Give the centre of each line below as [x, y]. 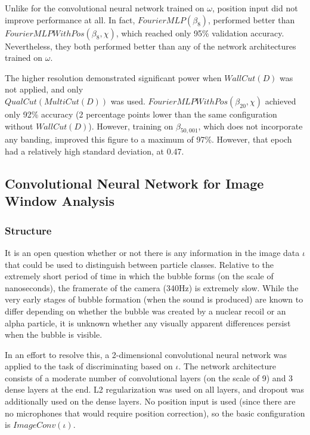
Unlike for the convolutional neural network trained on [105, 8]
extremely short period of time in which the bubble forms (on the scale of [139, 276]
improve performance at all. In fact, [70, 19]
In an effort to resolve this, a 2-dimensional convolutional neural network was [146, 354]
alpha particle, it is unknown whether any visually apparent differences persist [148, 323]
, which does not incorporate [250, 126]
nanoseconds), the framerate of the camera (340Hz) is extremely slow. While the [152, 287]
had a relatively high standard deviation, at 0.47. [94, 151]
